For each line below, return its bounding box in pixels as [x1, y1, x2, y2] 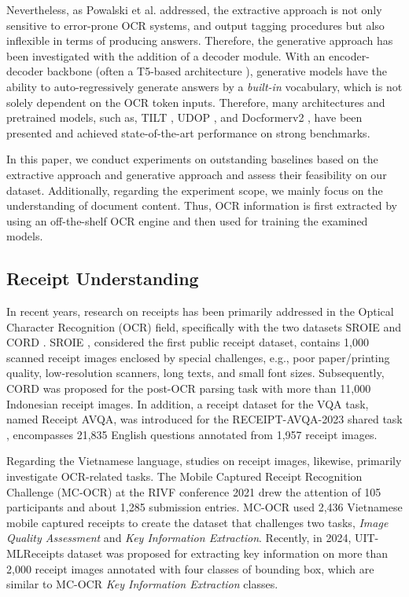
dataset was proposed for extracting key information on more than [67, 545, 389, 562]
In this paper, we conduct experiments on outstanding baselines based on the [6, 151, 378, 167]
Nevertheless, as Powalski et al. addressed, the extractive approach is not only [6, 2, 382, 17]
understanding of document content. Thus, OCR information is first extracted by [6, 197, 397, 214]
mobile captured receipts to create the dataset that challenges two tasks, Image [6, 514, 389, 530]
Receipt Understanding [6, 266, 199, 291]
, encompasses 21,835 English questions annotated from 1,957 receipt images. [6, 426, 378, 442]
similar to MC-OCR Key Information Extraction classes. [6, 576, 278, 592]
